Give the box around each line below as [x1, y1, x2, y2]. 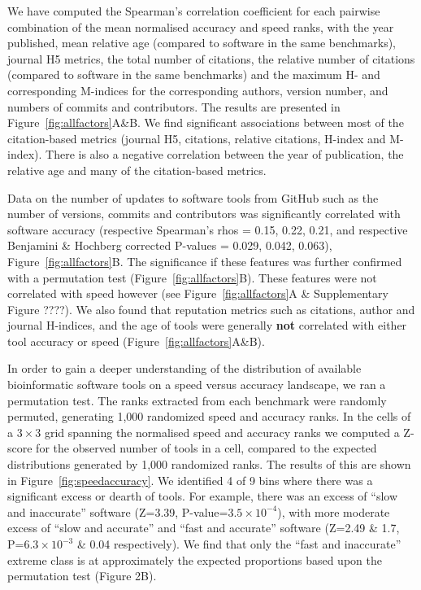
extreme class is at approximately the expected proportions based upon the [7, 551, 382, 568]
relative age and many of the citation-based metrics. [7, 161, 267, 178]
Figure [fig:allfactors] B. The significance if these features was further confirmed [7, 252, 402, 269]
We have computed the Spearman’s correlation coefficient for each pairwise [7, 2, 380, 19]
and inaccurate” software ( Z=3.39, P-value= [7, 503, 228, 520]
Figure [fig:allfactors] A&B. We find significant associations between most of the [7, 114, 404, 131]
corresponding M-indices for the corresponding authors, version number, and [7, 81, 388, 98]
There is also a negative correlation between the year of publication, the [46, 146, 404, 163]
